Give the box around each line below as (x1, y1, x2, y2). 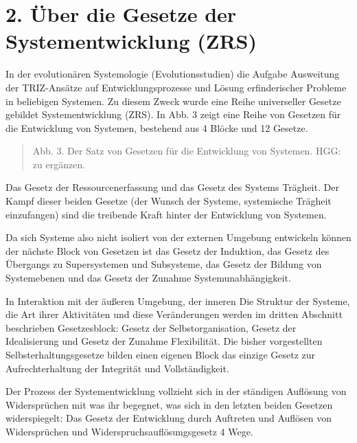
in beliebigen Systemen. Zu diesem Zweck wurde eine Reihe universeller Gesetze (5, 93, 341, 108)
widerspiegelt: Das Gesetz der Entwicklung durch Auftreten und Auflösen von (5, 411, 332, 425)
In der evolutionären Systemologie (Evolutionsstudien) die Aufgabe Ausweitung (5, 67, 340, 81)
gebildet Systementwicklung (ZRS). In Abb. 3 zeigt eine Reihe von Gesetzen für (5, 107, 341, 122)
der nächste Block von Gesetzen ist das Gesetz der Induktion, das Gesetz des (5, 243, 330, 258)
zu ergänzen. (32, 157, 86, 171)
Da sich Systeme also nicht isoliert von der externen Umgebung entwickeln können (5, 230, 352, 245)
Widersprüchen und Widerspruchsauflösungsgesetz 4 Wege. (5, 424, 253, 438)
